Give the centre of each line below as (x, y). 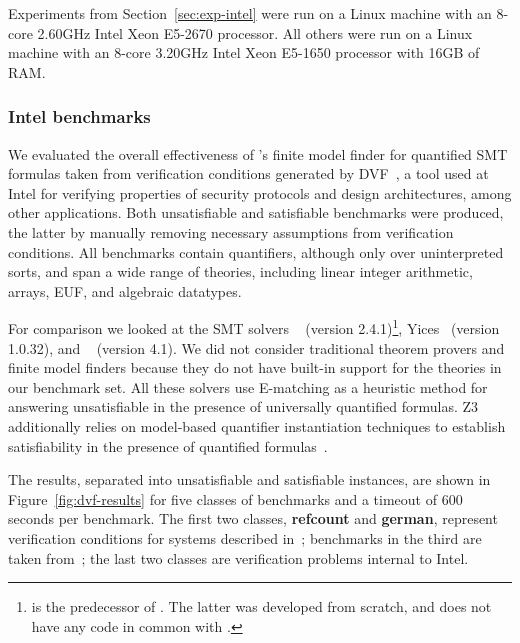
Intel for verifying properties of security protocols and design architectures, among (260, 192)
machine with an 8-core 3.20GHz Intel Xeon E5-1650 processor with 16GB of (244, 52)
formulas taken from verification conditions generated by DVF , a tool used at (248, 173)
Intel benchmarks (79, 116)
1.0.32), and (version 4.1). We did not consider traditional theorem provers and (256, 347)
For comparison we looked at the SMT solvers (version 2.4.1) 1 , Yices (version (254, 326)
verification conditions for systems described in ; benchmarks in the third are (245, 537)
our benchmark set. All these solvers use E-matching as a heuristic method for (248, 386)
